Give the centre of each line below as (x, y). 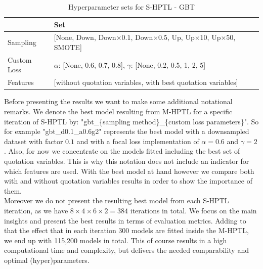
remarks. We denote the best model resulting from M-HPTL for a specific (118, 111)
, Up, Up (181, 37)
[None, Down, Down (85, 37)
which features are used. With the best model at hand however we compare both (129, 171)
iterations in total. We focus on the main (193, 210)
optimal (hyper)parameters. (47, 260)
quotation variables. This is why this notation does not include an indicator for (127, 161)
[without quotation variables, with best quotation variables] (146, 82)
